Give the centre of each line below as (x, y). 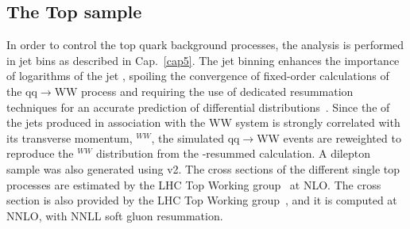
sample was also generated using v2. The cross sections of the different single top (203, 168)
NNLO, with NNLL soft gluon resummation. (115, 215)
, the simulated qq (195, 137)
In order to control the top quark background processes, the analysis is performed (205, 45)
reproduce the (40, 153)
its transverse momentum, (70, 137)
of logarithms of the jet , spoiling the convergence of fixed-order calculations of (198, 76)
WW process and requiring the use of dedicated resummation (204, 91)
